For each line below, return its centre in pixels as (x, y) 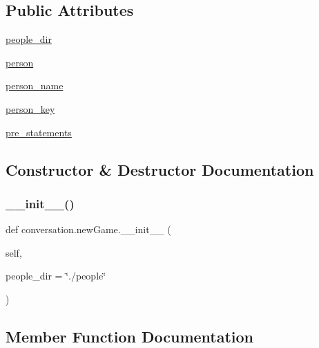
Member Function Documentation (130, 336)
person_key (30, 108)
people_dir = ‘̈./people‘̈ (56, 276)
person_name (35, 85)
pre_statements (39, 132)
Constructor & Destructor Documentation (160, 169)
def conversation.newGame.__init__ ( (88, 229)
